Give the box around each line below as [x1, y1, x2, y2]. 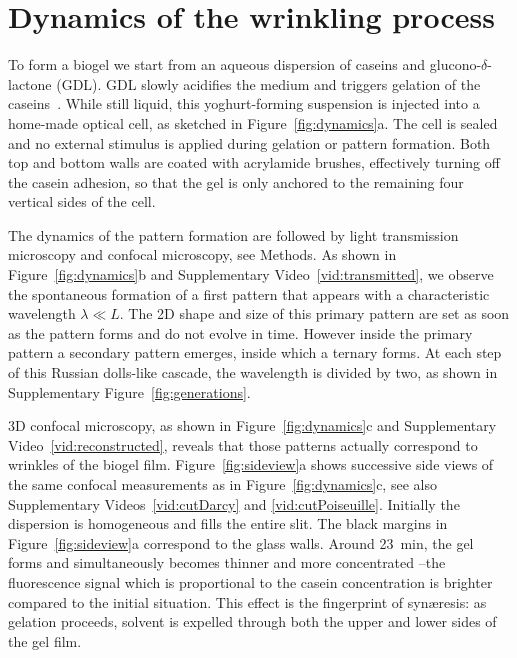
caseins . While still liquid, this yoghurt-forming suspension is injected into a [8, 93, 480, 114]
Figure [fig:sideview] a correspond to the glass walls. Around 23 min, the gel [8, 532, 474, 553]
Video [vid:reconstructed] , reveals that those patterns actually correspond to [8, 434, 478, 455]
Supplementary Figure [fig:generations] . [8, 381, 251, 402]
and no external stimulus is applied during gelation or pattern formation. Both [8, 132, 491, 153]
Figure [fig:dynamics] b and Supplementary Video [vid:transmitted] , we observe [8, 264, 494, 285]
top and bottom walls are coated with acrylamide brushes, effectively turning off [8, 152, 500, 173]
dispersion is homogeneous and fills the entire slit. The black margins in [8, 513, 448, 534]
